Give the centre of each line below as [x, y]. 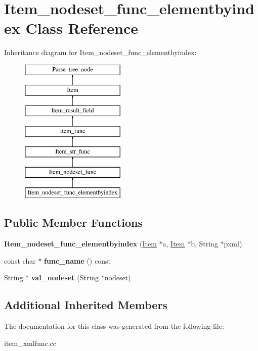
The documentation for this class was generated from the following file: [114, 326]
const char [20, 260]
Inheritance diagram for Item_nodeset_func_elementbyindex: [100, 52]
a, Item [174, 244]
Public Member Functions [73, 222]
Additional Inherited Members [86, 305]
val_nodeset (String [65, 278]
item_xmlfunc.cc [30, 343]
